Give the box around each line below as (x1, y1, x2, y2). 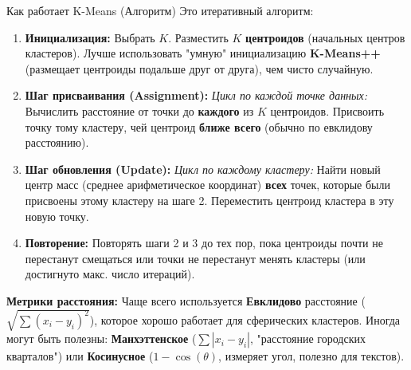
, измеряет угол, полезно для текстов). (218, 348, 405, 364)
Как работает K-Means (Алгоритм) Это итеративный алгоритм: (6, 2, 314, 18)
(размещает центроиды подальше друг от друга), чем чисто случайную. (25, 60, 374, 77)
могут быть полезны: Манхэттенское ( (6, 330, 197, 347)
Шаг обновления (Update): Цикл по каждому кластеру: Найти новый (25, 160, 381, 177)
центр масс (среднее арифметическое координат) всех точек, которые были (25, 176, 390, 193)
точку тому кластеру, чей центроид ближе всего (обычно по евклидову (25, 118, 373, 135)
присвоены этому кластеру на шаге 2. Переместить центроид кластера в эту (25, 191, 394, 208)
